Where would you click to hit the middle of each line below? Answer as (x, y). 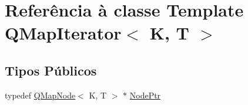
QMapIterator (63, 33)
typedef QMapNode (40, 95)
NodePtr (145, 95)
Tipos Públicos (51, 70)
